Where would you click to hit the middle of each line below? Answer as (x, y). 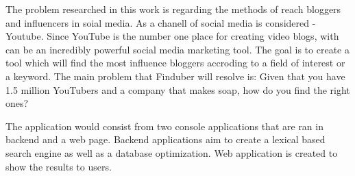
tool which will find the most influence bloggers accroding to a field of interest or (175, 63)
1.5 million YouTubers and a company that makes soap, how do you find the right (178, 89)
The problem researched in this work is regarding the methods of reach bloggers (173, 9)
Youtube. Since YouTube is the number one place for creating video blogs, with (172, 36)
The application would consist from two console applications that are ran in (164, 126)
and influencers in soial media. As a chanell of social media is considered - (161, 22)
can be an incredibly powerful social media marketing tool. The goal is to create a (177, 49)
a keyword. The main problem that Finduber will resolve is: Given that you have (175, 76)
